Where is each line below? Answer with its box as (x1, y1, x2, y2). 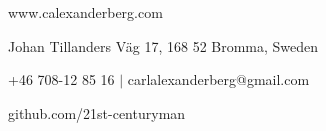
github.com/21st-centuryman (8, 102, 186, 123)
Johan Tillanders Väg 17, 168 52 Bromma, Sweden (8, 35, 319, 56)
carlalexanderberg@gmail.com (127, 69, 310, 90)
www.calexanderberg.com (8, 2, 163, 22)
